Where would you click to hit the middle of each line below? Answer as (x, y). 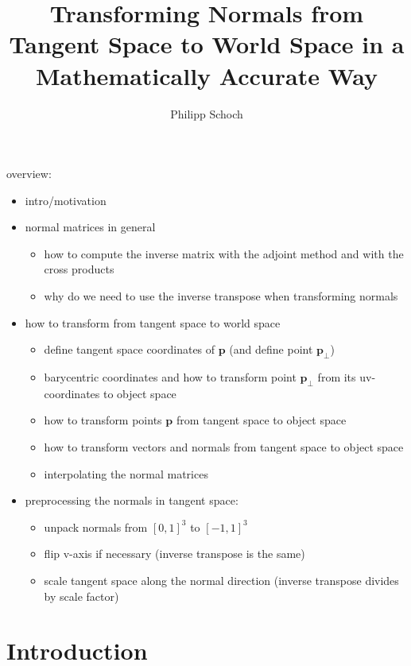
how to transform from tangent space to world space (153, 322)
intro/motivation (66, 200)
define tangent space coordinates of (130, 349)
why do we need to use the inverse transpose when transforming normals (221, 296)
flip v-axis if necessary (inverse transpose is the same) (174, 554)
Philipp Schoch (207, 113)
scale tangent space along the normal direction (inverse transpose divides (221, 580)
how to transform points (103, 420)
